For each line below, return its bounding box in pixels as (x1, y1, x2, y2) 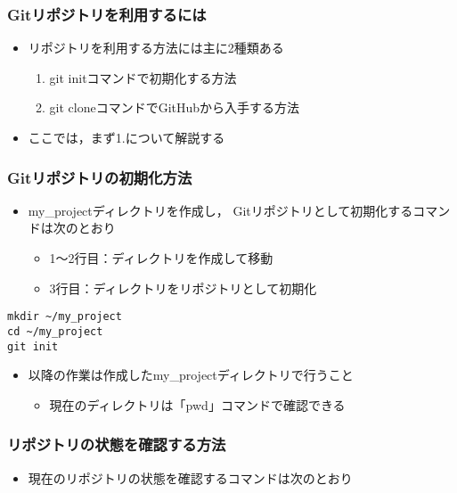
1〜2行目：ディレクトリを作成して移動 (49, 249, 273, 267)
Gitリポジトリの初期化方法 (7, 166, 192, 188)
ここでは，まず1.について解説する (28, 128, 225, 146)
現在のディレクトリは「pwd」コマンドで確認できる (49, 395, 346, 414)
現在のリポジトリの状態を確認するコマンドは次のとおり (28, 468, 353, 487)
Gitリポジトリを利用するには (7, 3, 207, 25)
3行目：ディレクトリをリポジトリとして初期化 (49, 278, 317, 297)
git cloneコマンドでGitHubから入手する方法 (49, 98, 300, 117)
